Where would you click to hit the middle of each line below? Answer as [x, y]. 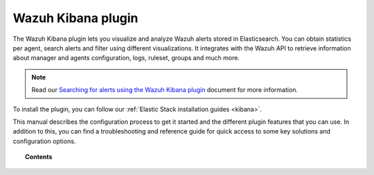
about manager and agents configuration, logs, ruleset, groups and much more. [126, 58]
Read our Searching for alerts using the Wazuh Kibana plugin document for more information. [164, 90]
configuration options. [44, 141]
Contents [39, 157]
